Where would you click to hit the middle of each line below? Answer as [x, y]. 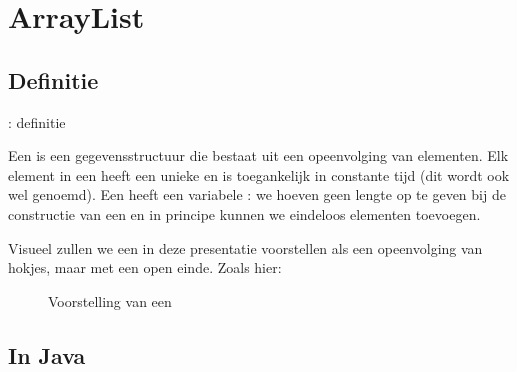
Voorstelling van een [110, 300]
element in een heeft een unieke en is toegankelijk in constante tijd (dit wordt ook [259, 174]
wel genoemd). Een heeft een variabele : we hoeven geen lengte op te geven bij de [257, 194]
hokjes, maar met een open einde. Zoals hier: [145, 267]
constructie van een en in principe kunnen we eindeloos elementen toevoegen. [244, 213]
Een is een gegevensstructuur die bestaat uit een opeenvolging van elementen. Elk [258, 155]
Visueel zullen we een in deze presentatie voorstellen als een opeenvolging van [245, 247]
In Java [47, 354]
